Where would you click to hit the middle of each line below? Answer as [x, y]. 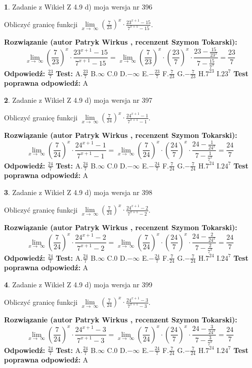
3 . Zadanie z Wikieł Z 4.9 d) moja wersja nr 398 [78, 192]
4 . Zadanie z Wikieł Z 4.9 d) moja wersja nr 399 [78, 284]
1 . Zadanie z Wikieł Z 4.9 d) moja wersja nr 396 [78, 7]
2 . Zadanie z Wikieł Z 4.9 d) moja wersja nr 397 [78, 100]
